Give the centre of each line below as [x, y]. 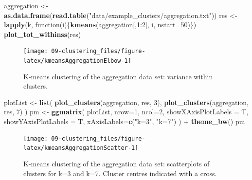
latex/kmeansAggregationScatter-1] [81, 148]
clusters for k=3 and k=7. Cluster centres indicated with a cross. [120, 173]
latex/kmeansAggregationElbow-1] [77, 61]
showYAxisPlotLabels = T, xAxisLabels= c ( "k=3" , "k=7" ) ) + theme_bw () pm [125, 121]
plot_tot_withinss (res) [43, 34]
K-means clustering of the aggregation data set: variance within [118, 76]
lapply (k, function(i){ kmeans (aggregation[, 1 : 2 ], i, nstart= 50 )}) [100, 25]
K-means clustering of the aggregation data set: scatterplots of [117, 163]
